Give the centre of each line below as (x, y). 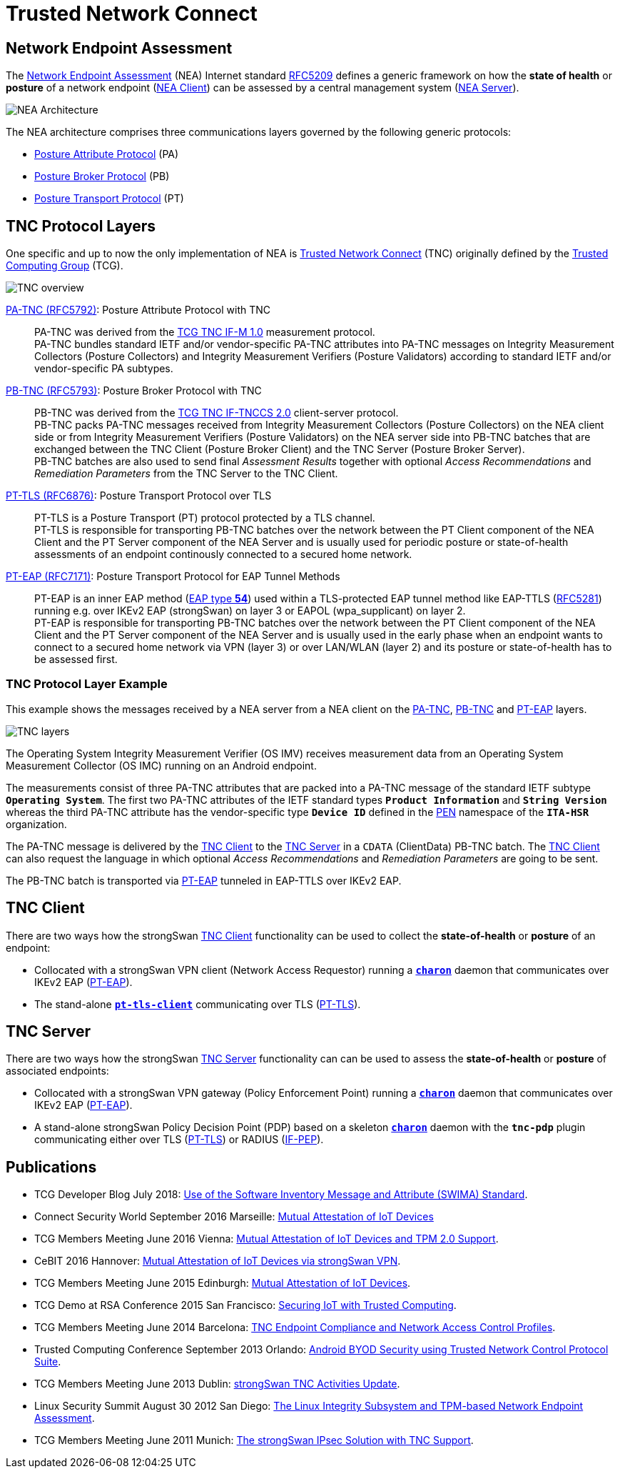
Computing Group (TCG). (65, 266)
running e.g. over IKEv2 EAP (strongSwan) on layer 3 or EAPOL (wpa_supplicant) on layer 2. (250, 611)
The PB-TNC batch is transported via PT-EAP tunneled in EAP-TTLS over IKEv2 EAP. (204, 880)
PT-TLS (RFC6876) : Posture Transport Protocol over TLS (139, 496)
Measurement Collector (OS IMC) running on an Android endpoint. (161, 765)
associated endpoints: (57, 1071)
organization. (36, 824)
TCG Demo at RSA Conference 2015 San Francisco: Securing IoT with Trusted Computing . (245, 1305)
